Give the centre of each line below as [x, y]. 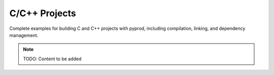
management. [24, 35]
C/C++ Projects [43, 13]
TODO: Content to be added [52, 59]
